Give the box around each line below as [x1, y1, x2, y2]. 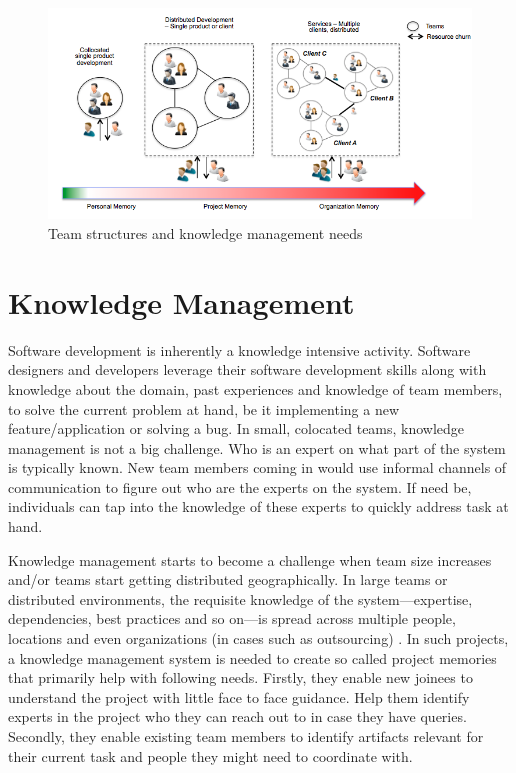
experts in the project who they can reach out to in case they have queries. [8, 706, 467, 727]
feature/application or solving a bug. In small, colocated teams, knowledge [8, 418, 465, 439]
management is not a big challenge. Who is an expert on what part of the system [8, 437, 506, 458]
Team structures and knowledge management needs [48, 223, 363, 243]
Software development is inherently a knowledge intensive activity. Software [8, 339, 471, 360]
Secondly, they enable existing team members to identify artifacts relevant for [8, 726, 484, 746]
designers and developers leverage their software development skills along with [8, 359, 487, 380]
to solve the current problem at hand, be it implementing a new [8, 398, 400, 419]
